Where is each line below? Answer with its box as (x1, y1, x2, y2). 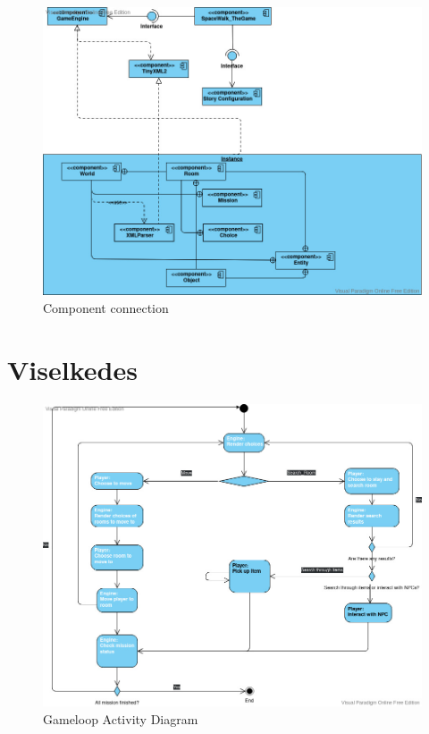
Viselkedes (7, 350, 138, 387)
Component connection (43, 298, 169, 316)
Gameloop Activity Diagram (43, 709, 198, 728)
